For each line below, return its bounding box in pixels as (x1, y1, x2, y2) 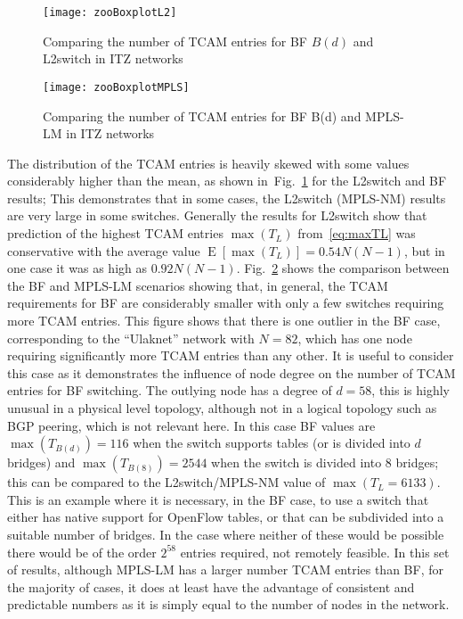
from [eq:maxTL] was (297, 224, 416, 243)
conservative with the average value (7, 241, 200, 260)
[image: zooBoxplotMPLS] (43, 80, 190, 94)
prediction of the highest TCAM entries (7, 224, 223, 243)
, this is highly (371, 381, 450, 400)
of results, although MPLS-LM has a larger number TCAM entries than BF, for (7, 560, 443, 579)
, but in (403, 241, 445, 260)
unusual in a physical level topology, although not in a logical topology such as (7, 399, 437, 417)
